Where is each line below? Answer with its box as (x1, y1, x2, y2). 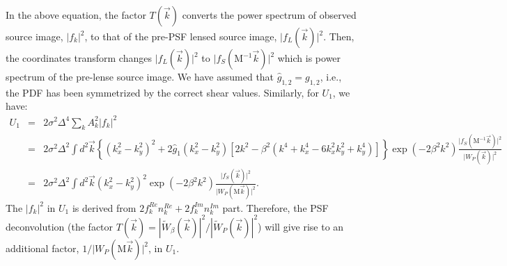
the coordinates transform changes (6, 51, 152, 65)
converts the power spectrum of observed (182, 8, 357, 22)
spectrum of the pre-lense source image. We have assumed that (6, 69, 274, 83)
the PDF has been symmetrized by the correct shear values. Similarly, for (6, 85, 319, 99)
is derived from (72, 200, 136, 215)
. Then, (323, 29, 354, 43)
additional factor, (6, 240, 79, 255)
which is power (277, 51, 341, 65)
